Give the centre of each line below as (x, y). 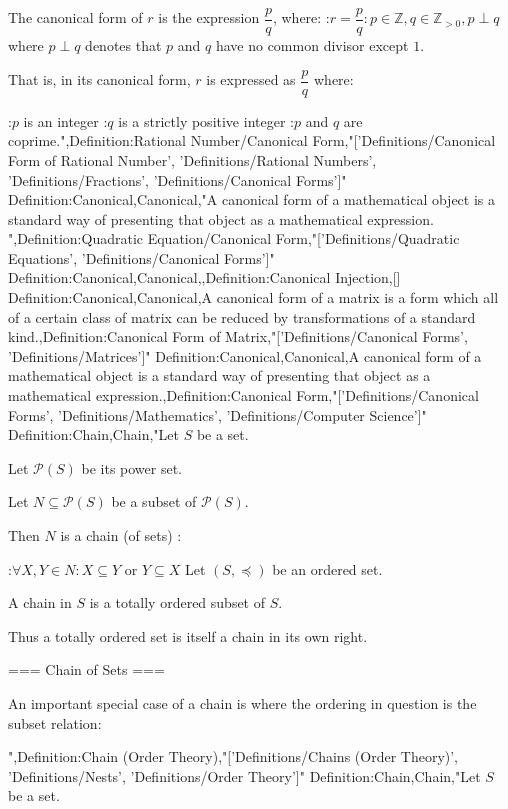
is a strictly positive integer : (206, 120)
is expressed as (251, 79)
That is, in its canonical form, (99, 79)
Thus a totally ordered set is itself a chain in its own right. (188, 635)
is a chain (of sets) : (121, 535)
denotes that (123, 45)
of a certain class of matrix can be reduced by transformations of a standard (242, 316)
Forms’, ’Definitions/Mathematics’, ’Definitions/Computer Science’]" (217, 414)
